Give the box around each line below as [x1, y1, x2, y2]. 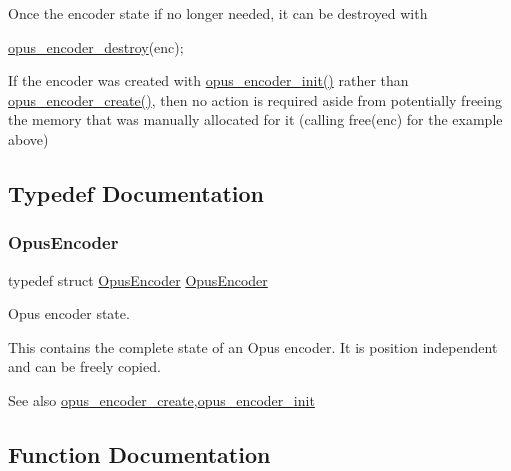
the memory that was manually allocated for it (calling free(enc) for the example [8, 109, 503, 130]
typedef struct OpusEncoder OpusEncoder [8, 269, 268, 290]
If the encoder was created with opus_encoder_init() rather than [8, 70, 409, 91]
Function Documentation [8, 438, 271, 469]
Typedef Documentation [8, 177, 264, 208]
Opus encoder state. [8, 303, 130, 324]
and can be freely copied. [8, 356, 161, 377]
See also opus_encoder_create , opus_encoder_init [8, 389, 315, 410]
